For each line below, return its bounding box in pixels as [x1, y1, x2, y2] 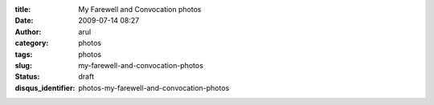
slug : [14, 60, 32, 70]
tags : [14, 49, 33, 59]
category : [14, 38, 49, 48]
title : [14, 5, 31, 14]
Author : [14, 26, 42, 36]
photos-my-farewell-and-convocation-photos [78, 83, 230, 92]
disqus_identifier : [14, 83, 76, 92]
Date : [14, 16, 34, 26]
